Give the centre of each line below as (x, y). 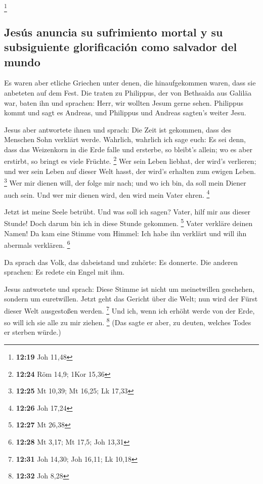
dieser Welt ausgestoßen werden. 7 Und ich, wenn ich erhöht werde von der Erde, (129, 310)
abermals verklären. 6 (37, 244)
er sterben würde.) (33, 332)
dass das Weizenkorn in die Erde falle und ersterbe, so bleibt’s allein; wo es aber (128, 149)
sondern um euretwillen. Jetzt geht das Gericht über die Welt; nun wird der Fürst (131, 299)
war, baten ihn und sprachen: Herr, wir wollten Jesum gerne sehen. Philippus (124, 102)
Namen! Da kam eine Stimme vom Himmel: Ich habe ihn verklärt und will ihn (125, 233)
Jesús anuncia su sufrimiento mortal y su (114, 32)
